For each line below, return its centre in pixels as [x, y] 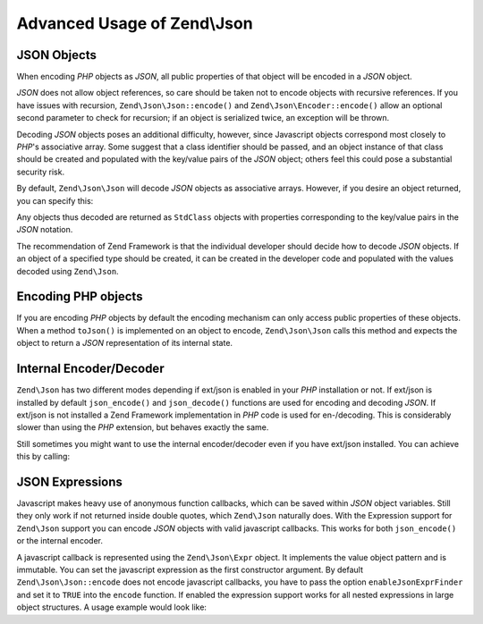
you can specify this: [55, 200]
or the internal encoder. [59, 541]
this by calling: [43, 457]
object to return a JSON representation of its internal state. [124, 343]
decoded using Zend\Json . [68, 271]
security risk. [41, 172]
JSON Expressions [69, 481]
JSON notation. [45, 230]
